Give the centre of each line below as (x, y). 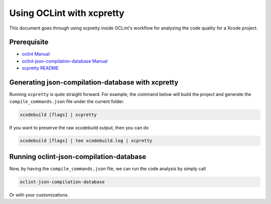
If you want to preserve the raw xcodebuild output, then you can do (79, 127)
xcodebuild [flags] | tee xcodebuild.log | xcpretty (86, 141)
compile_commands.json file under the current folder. (67, 101)
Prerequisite (29, 42)
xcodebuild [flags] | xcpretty (58, 114)
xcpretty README (40, 68)
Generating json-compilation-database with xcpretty (94, 82)
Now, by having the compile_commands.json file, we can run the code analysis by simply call (107, 168)
